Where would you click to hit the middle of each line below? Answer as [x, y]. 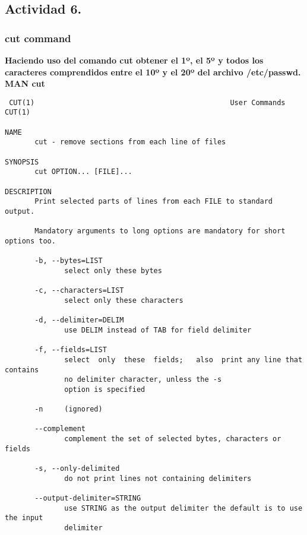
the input [24, 518]
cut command [38, 38]
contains [22, 370]
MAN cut [25, 83]
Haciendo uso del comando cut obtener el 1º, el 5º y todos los [134, 60]
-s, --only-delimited [77, 469]
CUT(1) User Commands [147, 102]
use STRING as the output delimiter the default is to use [183, 508]
